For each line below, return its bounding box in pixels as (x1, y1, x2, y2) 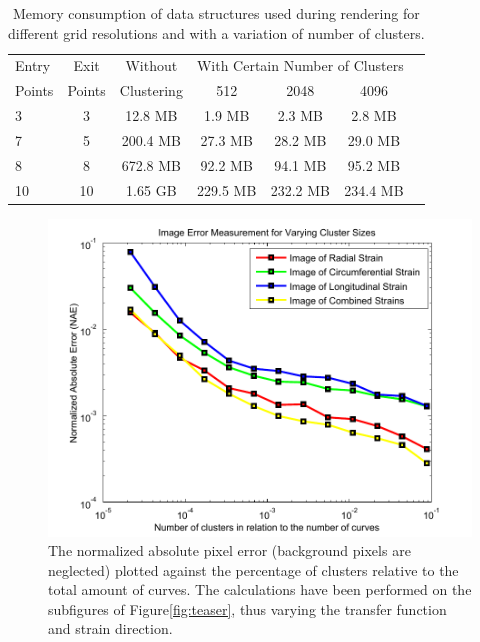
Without (125, 55, 178, 76)
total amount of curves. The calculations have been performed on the (48, 579, 472, 600)
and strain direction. (48, 618, 173, 639)
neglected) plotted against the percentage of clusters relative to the (48, 559, 459, 580)
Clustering (119, 80, 183, 101)
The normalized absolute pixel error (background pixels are (48, 540, 411, 561)
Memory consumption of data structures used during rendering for (13, 3, 420, 23)
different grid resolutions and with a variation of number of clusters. (8, 22, 425, 43)
